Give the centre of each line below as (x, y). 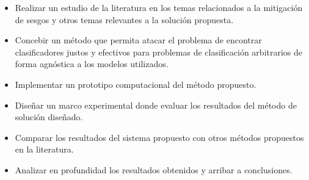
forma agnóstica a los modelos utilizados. (92, 64)
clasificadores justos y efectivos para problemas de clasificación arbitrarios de (159, 52)
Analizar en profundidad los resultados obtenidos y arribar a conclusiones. (154, 169)
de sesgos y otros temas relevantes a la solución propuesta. (124, 19)
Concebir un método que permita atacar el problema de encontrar (138, 40)
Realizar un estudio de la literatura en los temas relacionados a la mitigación (159, 7)
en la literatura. (44, 149)
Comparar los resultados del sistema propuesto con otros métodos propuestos (159, 137)
